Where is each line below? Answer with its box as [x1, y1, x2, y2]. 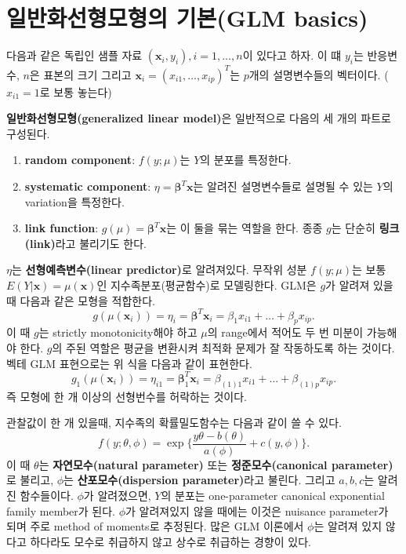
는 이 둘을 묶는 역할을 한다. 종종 [166, 220, 323, 236]
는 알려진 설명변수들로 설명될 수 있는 [193, 178, 373, 194]
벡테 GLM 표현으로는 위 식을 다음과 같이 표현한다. [6, 355, 252, 371]
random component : [24, 151, 136, 168]
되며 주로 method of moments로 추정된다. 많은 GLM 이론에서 [6, 518, 304, 534]
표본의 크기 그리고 [43, 66, 132, 82]
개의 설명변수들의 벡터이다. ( [248, 66, 389, 82]
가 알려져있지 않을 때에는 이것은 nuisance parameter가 [125, 502, 389, 519]
